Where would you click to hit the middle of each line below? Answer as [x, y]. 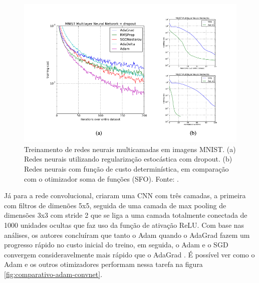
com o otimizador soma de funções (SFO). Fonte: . [101, 178]
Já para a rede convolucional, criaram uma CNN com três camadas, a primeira [125, 195]
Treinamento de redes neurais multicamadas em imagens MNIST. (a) [130, 149]
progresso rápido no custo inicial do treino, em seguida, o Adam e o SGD [116, 245]
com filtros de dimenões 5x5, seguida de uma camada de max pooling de [115, 205]
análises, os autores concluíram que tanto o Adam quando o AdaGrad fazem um [127, 235]
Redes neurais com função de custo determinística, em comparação [126, 169]
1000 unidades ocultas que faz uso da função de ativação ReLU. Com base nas [124, 225]
